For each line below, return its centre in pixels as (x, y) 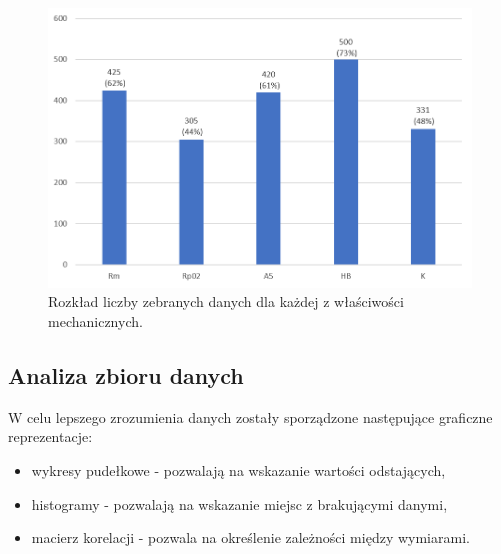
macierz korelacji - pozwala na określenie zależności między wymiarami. (250, 537)
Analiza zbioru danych (126, 375)
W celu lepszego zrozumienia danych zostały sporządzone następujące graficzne (250, 416)
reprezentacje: (50, 436)
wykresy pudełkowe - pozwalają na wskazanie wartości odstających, (238, 470)
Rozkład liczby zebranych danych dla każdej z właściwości (226, 301)
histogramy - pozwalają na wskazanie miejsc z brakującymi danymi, (239, 503)
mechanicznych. (95, 321)
